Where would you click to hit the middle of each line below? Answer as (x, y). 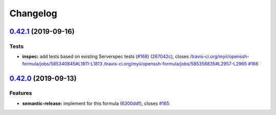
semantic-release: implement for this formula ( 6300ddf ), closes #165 (96, 103)
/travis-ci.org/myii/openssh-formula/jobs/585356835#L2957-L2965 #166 (181, 63)
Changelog (33, 13)
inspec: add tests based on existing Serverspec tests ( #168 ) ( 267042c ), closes (106, 57)
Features (21, 93)
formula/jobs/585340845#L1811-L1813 (62, 63)
